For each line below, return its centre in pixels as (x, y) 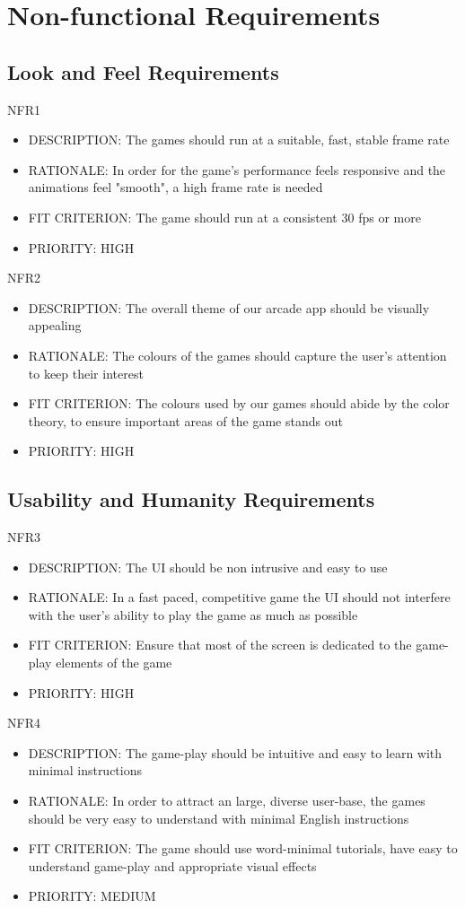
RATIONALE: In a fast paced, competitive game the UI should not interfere (239, 597)
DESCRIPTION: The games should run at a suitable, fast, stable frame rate (239, 140)
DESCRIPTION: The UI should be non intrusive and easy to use (208, 567)
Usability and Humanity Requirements (191, 499)
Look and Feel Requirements (143, 71)
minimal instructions (85, 770)
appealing (55, 325)
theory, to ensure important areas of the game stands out (185, 420)
